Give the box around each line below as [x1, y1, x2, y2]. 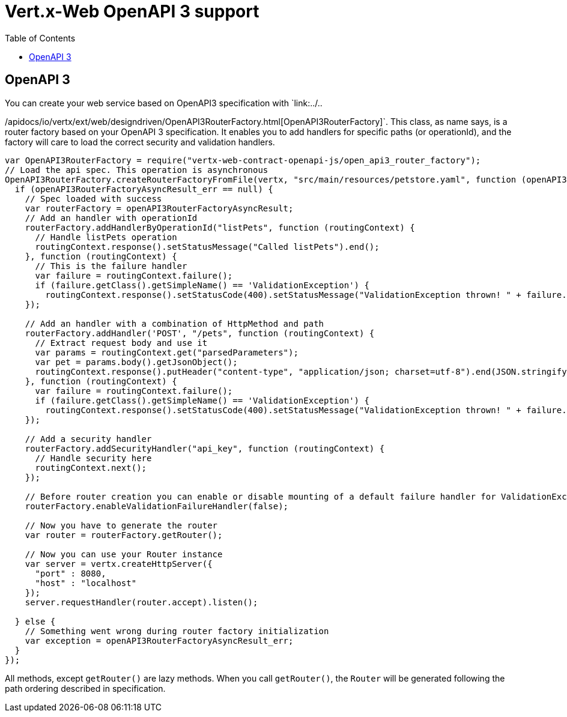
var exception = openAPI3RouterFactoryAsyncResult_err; [25, 635, 294, 646]
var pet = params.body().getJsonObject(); [35, 357, 238, 367]
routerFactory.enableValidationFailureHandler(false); [25, 501, 289, 511]
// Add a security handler [25, 434, 152, 444]
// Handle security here [35, 453, 152, 463]
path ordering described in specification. [5, 683, 166, 694]
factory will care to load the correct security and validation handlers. [5, 136, 275, 147]
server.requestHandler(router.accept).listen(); [25, 597, 258, 607]
